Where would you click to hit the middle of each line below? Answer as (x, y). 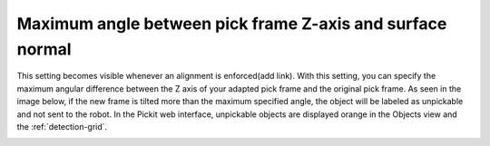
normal (44, 49)
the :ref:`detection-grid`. (62, 126)
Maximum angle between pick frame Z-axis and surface (232, 24)
